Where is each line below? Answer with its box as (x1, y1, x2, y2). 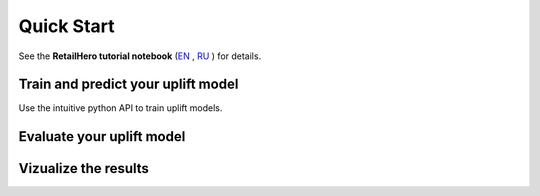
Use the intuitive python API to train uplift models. (18, 102, 223, 114)
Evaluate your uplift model (18, 128, 186, 145)
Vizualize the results (18, 160, 150, 177)
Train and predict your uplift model (18, 76, 239, 93)
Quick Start (18, 15, 115, 37)
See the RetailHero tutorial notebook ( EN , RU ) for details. (18, 50, 262, 62)
